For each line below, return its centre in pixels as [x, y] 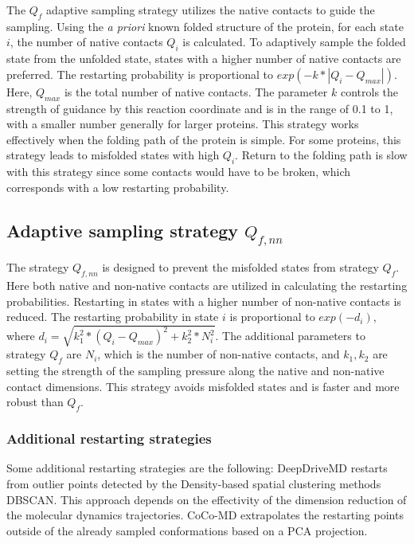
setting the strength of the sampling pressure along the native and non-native [195, 371]
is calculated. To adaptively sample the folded [294, 42]
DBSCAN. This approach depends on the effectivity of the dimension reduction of [207, 499]
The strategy [38, 267]
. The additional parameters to [290, 336]
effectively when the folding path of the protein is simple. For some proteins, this [204, 139]
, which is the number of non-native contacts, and [219, 354]
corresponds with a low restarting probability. [118, 187]
